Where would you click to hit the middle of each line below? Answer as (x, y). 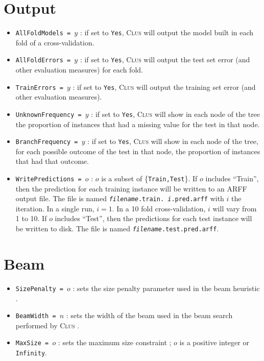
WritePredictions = (49, 179)
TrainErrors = (39, 88)
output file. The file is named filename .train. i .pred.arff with (120, 198)
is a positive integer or (214, 342)
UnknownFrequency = (49, 115)
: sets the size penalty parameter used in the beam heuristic (166, 288)
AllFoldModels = (43, 33)
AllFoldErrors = (43, 61)
